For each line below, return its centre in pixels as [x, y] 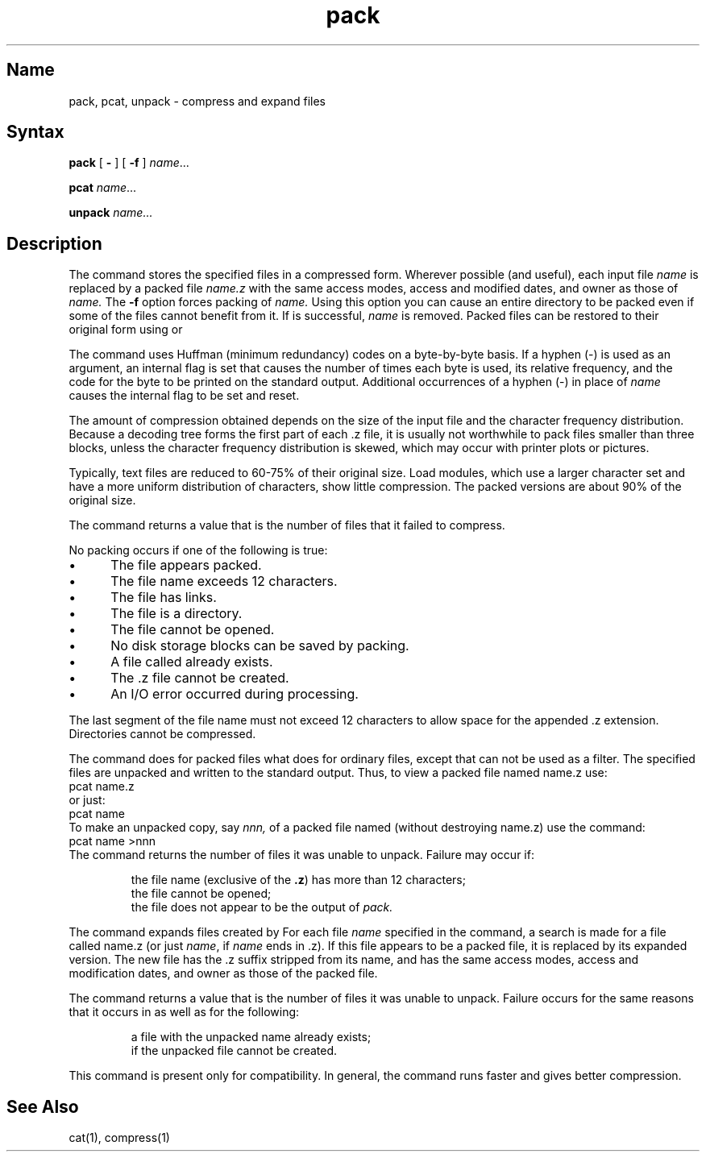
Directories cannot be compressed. [162, 734]
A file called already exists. [192, 662]
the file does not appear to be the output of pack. [262, 907]
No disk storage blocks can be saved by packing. [260, 646]
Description [54, 243]
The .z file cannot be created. [200, 678]
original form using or [126, 330]
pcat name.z [102, 787]
